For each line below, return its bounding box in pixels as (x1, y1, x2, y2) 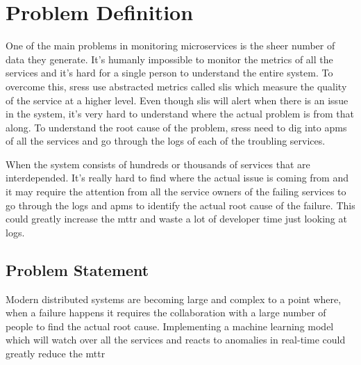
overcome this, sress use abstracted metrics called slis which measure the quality (6, 79, 347, 93)
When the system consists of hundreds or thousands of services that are (6, 156, 310, 171)
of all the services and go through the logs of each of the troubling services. (6, 133, 326, 148)
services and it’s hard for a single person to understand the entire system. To (6, 65, 333, 80)
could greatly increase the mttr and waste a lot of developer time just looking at (6, 211, 347, 226)
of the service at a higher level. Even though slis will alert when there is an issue (6, 92, 349, 107)
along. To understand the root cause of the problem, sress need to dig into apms (6, 120, 347, 134)
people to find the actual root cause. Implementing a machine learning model (6, 318, 334, 333)
